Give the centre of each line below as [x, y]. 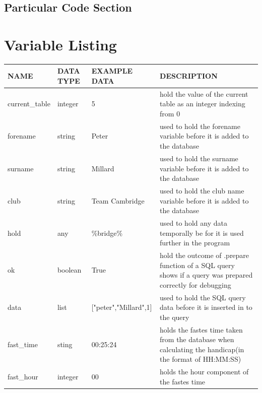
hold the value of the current [204, 93]
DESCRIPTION [189, 76]
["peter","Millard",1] [122, 307]
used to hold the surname [199, 158]
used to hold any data [193, 222]
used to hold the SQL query [203, 297]
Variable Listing [60, 44]
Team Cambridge [118, 200]
